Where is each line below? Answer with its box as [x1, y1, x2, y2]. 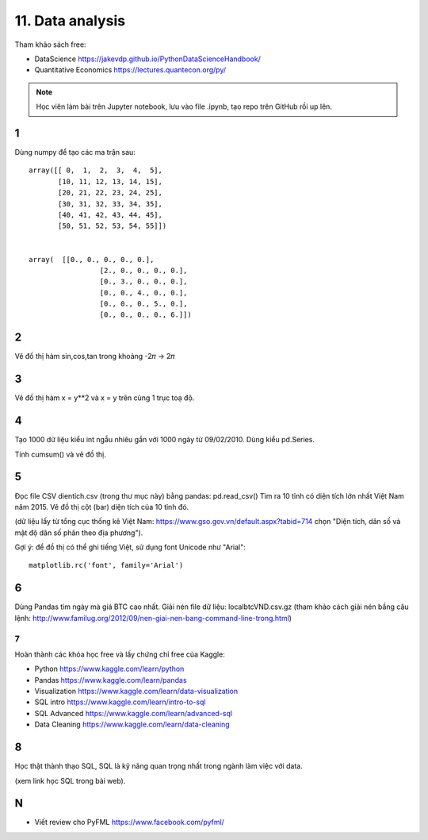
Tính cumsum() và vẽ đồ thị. [14, 449, 107, 459]
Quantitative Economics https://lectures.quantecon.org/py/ [34, 65, 227, 75]
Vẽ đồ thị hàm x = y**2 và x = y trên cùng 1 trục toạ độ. [14, 393, 195, 403]
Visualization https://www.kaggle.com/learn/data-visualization [34, 687, 238, 696]
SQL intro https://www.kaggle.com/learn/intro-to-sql [34, 697, 206, 707]
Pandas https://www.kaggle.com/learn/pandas [34, 675, 187, 684]
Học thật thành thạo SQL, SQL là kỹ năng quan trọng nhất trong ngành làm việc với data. [14, 761, 303, 771]
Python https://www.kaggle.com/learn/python [34, 664, 185, 674]
